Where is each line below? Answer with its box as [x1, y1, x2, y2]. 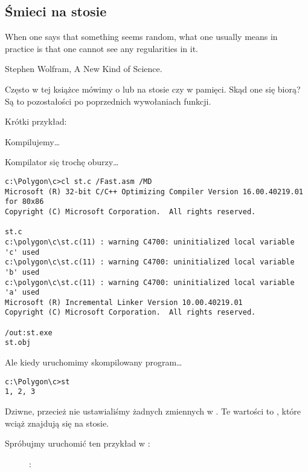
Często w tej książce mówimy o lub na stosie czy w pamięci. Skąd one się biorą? [5, 82, 301, 95]
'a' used [5, 288, 40, 297]
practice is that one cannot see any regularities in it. [5, 42, 198, 54]
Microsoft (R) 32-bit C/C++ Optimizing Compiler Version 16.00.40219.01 [5, 187, 303, 196]
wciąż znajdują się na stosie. [5, 416, 109, 429]
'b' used [5, 267, 40, 277]
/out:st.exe [5, 328, 53, 337]
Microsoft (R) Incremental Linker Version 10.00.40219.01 [5, 298, 243, 307]
